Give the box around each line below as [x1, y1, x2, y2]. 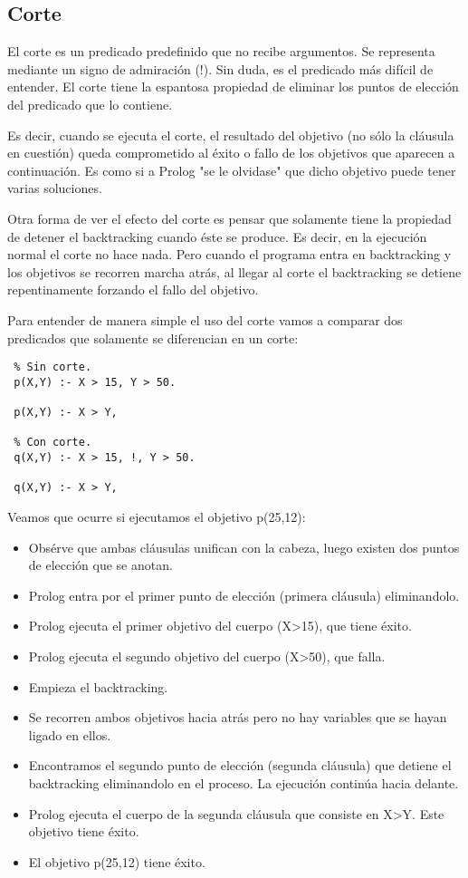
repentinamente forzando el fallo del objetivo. [7, 280, 259, 299]
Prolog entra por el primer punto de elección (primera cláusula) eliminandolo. [28, 585, 460, 604]
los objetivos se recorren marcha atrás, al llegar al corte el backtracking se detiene [7, 262, 462, 281]
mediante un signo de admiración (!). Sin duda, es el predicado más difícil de [7, 59, 434, 78]
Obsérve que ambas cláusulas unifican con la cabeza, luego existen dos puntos [28, 537, 460, 556]
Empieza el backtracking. [28, 677, 168, 696]
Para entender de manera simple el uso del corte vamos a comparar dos [7, 310, 403, 329]
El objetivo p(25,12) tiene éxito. [28, 852, 205, 871]
